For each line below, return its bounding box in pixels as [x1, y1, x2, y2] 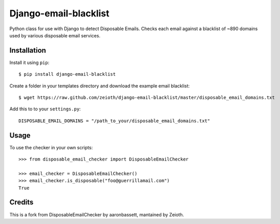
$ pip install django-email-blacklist [18, 72, 116, 77]
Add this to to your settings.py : [9, 106, 81, 112]
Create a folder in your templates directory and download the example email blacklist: [9, 82, 190, 89]
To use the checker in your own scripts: [9, 144, 93, 150]
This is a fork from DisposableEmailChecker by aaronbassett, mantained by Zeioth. [9, 211, 184, 217]
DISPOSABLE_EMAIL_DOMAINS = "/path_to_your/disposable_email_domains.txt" [18, 118, 210, 124]
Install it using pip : [9, 59, 50, 65]
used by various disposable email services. [9, 32, 101, 38]
